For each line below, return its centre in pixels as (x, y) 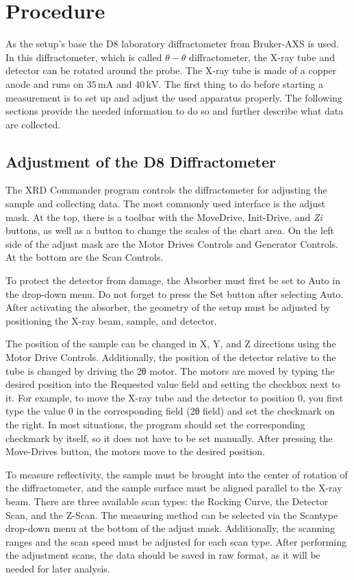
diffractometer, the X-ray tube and (262, 57)
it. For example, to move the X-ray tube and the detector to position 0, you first (175, 397)
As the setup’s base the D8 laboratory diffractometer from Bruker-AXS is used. (172, 44)
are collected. (33, 124)
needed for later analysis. (58, 568)
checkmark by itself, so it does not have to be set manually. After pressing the (169, 438)
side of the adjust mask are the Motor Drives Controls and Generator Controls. (172, 243)
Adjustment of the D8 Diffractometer (141, 161)
